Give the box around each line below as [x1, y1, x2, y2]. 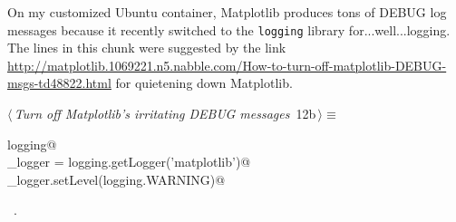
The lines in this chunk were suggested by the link [7, 38, 286, 57]
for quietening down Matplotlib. [115, 73, 293, 92]
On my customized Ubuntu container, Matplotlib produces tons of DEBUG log [7, 3, 447, 21]
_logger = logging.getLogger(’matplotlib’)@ [7, 152, 251, 171]
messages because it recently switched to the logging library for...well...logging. [7, 20, 451, 39]
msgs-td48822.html [7, 73, 112, 92]
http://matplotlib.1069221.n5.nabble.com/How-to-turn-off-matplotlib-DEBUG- [7, 55, 447, 74]
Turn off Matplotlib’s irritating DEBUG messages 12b [14, 104, 316, 123]
